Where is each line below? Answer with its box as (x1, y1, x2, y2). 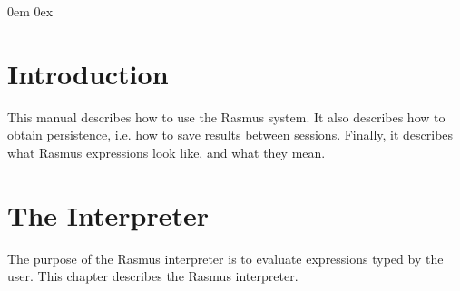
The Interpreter (7, 196, 209, 233)
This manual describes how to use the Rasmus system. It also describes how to (7, 107, 445, 126)
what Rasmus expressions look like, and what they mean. (7, 142, 326, 161)
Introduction (7, 54, 169, 92)
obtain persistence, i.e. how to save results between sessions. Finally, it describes (7, 125, 454, 144)
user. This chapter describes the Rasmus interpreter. (7, 267, 299, 286)
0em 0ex (7, 2, 54, 20)
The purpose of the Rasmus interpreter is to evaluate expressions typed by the (7, 248, 444, 267)
